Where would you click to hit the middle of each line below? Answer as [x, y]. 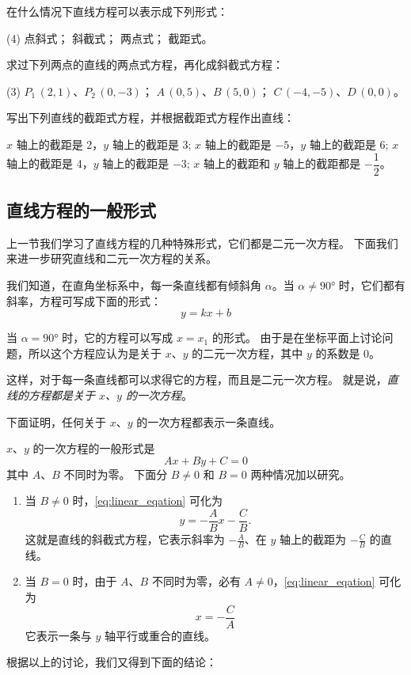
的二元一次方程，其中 [247, 353]
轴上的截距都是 [322, 163]
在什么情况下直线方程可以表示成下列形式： [117, 11]
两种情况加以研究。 [301, 474]
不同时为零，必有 [196, 581]
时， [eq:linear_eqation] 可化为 [147, 501]
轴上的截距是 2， [60, 144]
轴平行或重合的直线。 [160, 635]
